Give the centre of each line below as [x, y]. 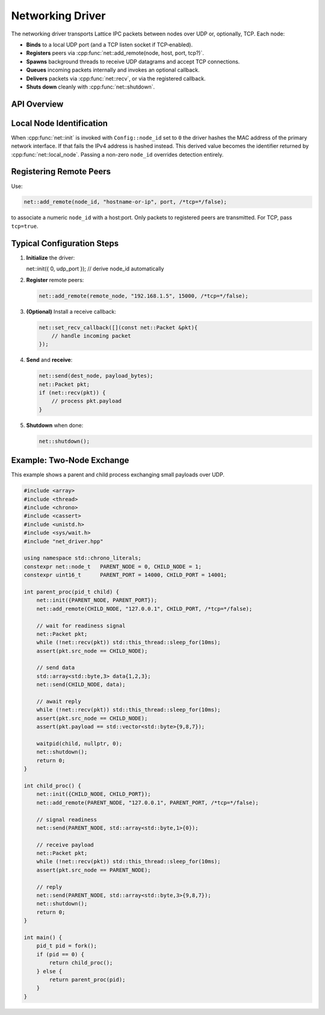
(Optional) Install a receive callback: [71, 311]
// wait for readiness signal [81, 626]
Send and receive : [49, 360]
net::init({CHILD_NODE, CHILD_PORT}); [94, 794]
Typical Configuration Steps [65, 243]
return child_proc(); [81, 963]
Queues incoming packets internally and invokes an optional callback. [113, 70]
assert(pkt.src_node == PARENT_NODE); [94, 870]
